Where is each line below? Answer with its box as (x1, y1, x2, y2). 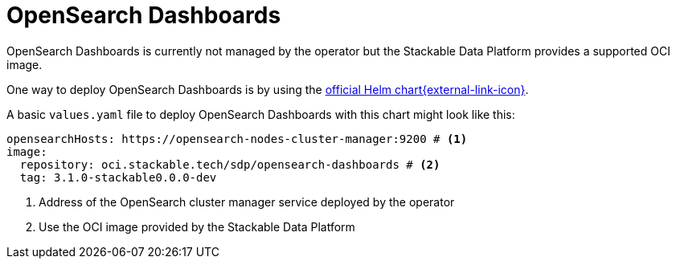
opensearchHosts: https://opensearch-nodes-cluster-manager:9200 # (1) (6, 132, 468, 145)
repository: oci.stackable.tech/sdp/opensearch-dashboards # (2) (19, 157, 440, 171)
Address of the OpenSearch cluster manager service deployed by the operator (39, 194, 455, 209)
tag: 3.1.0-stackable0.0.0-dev (19, 170, 217, 184)
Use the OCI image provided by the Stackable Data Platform (39, 219, 355, 234)
